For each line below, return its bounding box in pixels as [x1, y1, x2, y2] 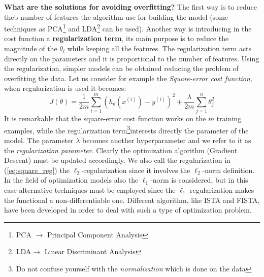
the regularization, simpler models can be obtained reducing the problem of [4, 63, 239, 74]
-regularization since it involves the [81, 164, 190, 175]
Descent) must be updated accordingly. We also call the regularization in [4, 155, 230, 165]
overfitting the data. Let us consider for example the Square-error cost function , [4, 73, 252, 83]
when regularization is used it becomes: [4, 83, 126, 93]
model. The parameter [4, 134, 74, 145]
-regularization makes [187, 184, 254, 195]
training [216, 113, 242, 124]
